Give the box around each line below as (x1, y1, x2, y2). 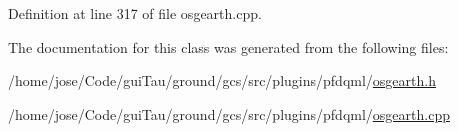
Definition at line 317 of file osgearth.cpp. (8, 3, 262, 23)
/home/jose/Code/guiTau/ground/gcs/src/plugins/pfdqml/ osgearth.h (8, 70, 436, 91)
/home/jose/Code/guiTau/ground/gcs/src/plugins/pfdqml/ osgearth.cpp (8, 103, 450, 124)
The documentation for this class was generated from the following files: (8, 36, 449, 57)
